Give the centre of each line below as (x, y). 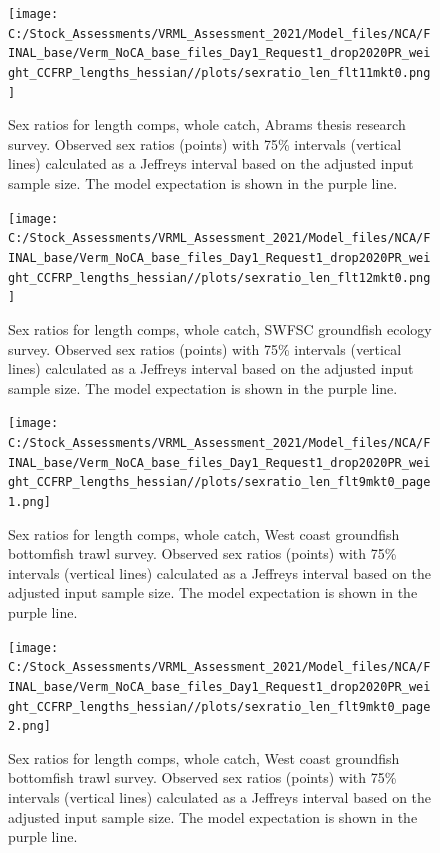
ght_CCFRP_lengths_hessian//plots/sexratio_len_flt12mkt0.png (219, 277)
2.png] (29, 726)
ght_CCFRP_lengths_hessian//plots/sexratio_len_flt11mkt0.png (219, 72)
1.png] (29, 501)
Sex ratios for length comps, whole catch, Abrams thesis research (207, 124)
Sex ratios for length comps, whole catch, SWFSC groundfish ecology (220, 328)
